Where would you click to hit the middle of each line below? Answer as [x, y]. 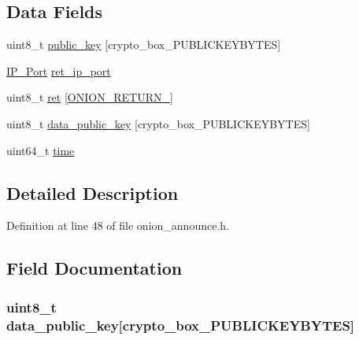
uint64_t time [41, 150]
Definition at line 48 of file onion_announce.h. [118, 225]
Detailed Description [93, 192]
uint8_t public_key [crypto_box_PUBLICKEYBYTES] [144, 44]
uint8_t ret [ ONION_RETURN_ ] [90, 97]
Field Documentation [94, 268]
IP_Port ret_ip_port [59, 70]
